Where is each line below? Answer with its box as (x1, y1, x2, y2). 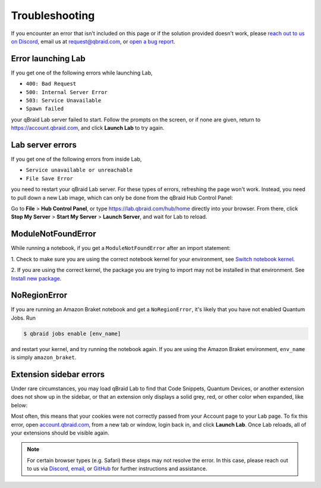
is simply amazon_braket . (11, 354, 77, 361)
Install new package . (11, 274, 62, 282)
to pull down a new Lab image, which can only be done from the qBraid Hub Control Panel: (11, 194, 233, 201)
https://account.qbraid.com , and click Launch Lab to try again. (11, 124, 165, 132)
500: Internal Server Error (26, 89, 108, 95)
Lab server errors (11, 140, 77, 150)
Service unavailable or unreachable (26, 167, 133, 174)
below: (11, 402, 28, 409)
